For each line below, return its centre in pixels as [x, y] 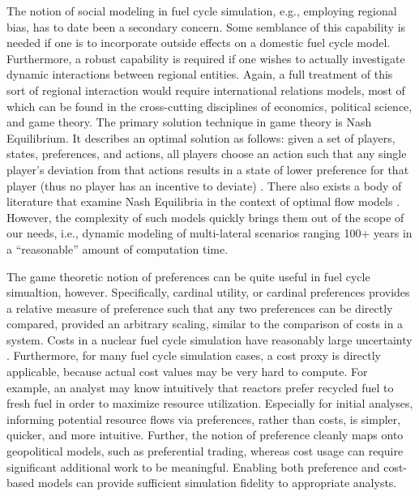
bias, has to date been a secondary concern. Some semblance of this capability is [206, 26]
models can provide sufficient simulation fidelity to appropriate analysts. [217, 483]
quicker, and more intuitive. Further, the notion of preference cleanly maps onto [205, 435]
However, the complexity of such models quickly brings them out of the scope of [205, 217]
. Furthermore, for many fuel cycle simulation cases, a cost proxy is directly [194, 355]
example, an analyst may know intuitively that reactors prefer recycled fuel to [200, 387]
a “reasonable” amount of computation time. [118, 248]
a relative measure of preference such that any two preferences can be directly [200, 308]
